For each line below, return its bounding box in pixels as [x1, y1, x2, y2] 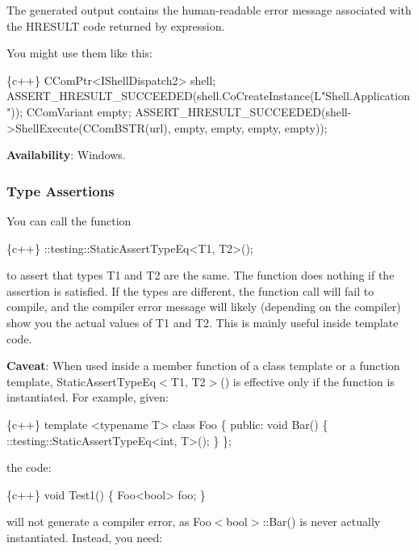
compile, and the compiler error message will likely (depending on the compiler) [6, 298, 401, 315]
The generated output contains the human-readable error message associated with [6, 2, 412, 18]
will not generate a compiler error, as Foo [6, 513, 211, 530]
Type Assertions [6, 180, 115, 200]
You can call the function [6, 212, 132, 229]
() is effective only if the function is [220, 372, 395, 389]
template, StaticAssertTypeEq [6, 372, 157, 389]
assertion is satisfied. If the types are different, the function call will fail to [6, 282, 374, 299]
